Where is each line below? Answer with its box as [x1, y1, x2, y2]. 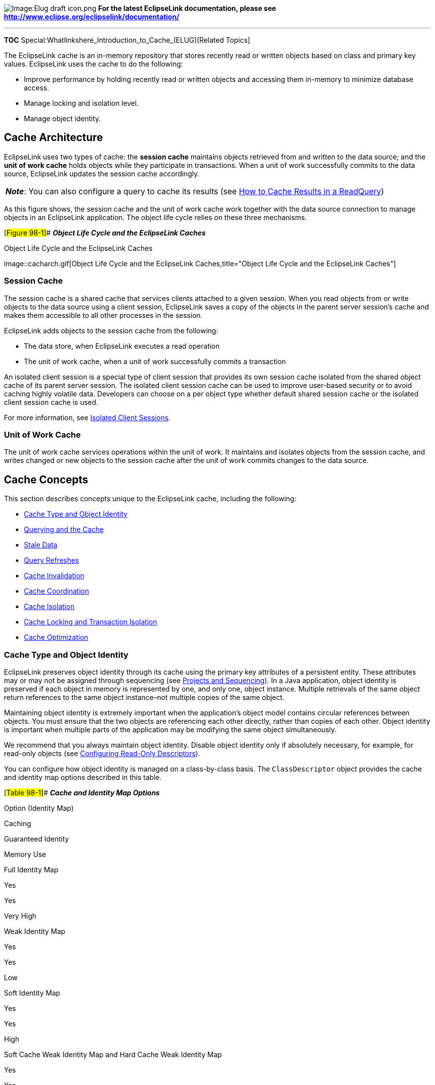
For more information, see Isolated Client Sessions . [4, 413, 171, 422]
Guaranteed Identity [4, 834, 69, 843]
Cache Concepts [4, 473, 88, 486]
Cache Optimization [24, 633, 88, 642]
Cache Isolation [24, 602, 74, 611]
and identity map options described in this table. [4, 773, 162, 781]
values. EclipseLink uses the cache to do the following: [4, 60, 183, 68]
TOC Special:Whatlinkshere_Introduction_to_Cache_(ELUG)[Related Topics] [4, 36, 250, 44]
